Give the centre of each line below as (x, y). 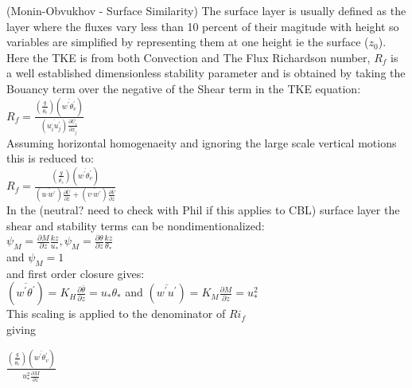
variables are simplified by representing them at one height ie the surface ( (188, 42)
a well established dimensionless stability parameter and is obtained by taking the (206, 73)
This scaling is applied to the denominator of (116, 314)
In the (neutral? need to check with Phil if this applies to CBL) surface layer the (203, 210)
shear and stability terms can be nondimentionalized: (136, 226)
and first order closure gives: (76, 273)
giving (21, 329)
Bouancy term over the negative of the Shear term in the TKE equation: (184, 88)
